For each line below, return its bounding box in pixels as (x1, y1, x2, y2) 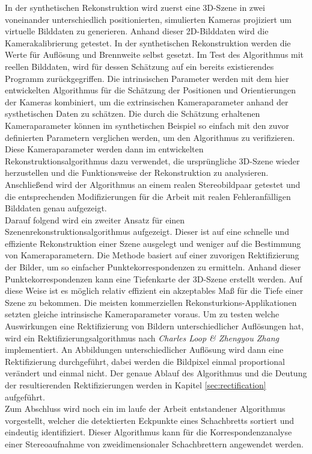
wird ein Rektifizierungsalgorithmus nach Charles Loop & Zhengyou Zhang (5, 331, 279, 344)
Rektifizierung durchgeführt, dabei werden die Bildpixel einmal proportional (5, 355, 285, 367)
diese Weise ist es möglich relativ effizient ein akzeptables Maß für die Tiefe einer (5, 284, 304, 297)
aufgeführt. (5, 390, 45, 403)
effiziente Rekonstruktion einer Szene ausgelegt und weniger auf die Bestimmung (5, 237, 301, 249)
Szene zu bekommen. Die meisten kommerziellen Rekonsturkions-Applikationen (5, 296, 297, 308)
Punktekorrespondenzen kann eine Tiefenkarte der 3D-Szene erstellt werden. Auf (5, 272, 302, 285)
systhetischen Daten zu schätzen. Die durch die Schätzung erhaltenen (5, 107, 260, 120)
